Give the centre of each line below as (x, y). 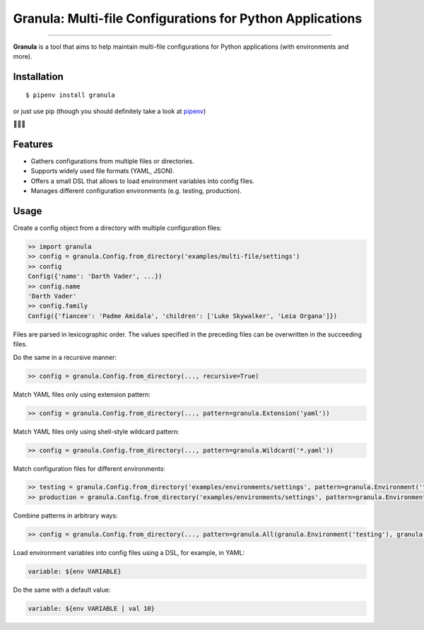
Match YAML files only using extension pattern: (82, 394)
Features (33, 144)
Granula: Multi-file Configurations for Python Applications (188, 18)
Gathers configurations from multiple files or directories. (112, 161)
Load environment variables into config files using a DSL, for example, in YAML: (129, 552)
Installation (38, 77)
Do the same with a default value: (62, 590)
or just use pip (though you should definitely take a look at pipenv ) (110, 111)
